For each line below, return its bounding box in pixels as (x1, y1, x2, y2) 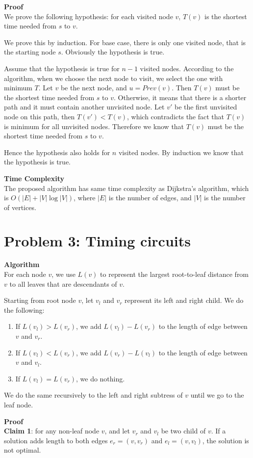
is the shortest (204, 11, 247, 21)
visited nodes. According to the (140, 63, 234, 73)
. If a (211, 426, 226, 436)
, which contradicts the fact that (126, 111, 225, 121)
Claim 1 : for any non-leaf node (4, 426, 100, 436)
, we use (51, 269, 76, 279)
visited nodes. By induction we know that (118, 147, 244, 157)
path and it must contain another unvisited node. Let (4, 102, 165, 112)
